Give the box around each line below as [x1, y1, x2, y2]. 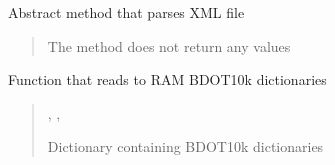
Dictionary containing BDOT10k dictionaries [47, 136, 324, 157]
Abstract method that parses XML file [8, 2, 245, 22]
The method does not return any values [47, 35, 291, 56]
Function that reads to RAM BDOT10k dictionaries [8, 69, 327, 90]
